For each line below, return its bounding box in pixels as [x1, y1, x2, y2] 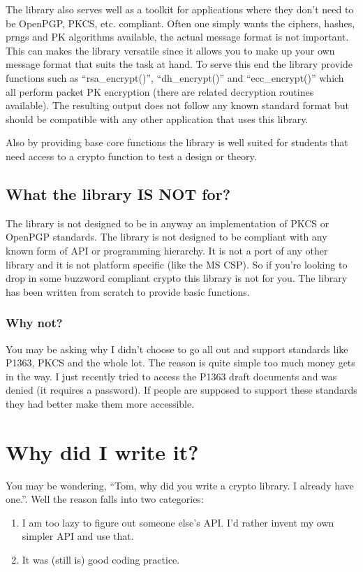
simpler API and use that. [22, 529, 134, 543]
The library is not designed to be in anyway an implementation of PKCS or [6, 215, 329, 230]
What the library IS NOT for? [6, 183, 231, 204]
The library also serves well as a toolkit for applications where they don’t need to [6, 2, 354, 16]
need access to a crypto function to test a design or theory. [6, 148, 257, 163]
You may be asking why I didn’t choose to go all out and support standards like [6, 341, 348, 356]
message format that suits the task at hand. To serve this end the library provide [6, 57, 353, 71]
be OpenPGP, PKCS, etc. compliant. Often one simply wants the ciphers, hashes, [6, 15, 355, 30]
